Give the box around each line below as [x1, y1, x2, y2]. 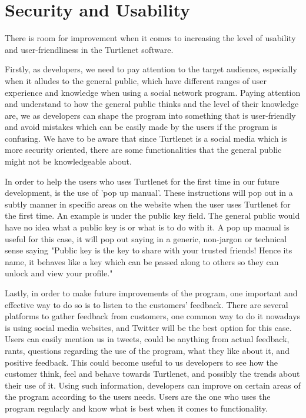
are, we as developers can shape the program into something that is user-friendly [5, 109, 296, 121]
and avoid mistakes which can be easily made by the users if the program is [5, 121, 277, 133]
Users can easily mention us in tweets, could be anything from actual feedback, [5, 333, 290, 345]
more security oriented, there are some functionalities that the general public [5, 143, 282, 156]
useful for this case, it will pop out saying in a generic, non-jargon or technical [5, 232, 287, 245]
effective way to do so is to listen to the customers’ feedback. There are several [5, 298, 288, 310]
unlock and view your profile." [5, 267, 113, 279]
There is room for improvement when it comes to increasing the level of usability [5, 32, 296, 44]
